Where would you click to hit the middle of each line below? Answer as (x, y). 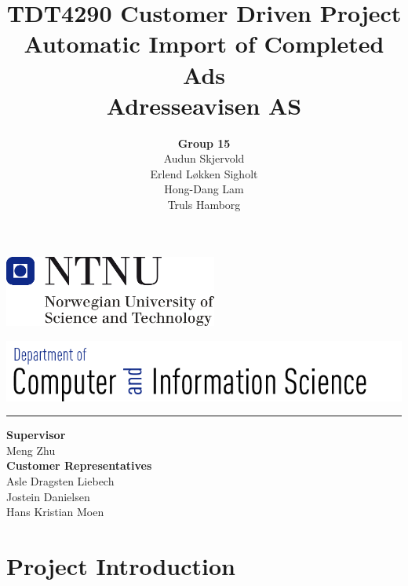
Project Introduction (121, 565)
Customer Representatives (79, 465)
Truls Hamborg (204, 205)
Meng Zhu (31, 450)
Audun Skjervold (204, 158)
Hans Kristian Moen (55, 512)
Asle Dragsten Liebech (60, 480)
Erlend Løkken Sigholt (204, 173)
